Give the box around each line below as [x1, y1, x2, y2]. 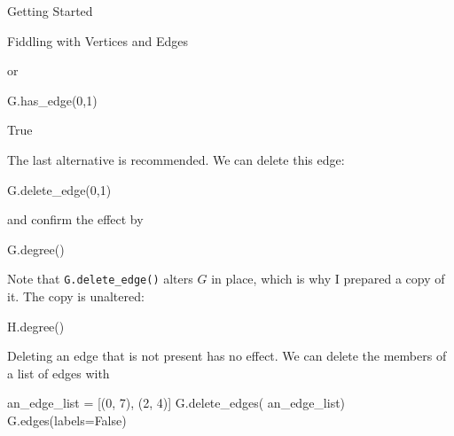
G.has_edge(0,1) [7, 90, 98, 109]
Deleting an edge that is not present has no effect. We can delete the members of [7, 346, 447, 365]
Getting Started [7, 2, 93, 19]
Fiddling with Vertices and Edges [7, 31, 188, 50]
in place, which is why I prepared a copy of [211, 269, 445, 288]
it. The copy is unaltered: [7, 287, 145, 305]
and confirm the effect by [7, 210, 144, 229]
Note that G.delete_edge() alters [7, 269, 193, 288]
